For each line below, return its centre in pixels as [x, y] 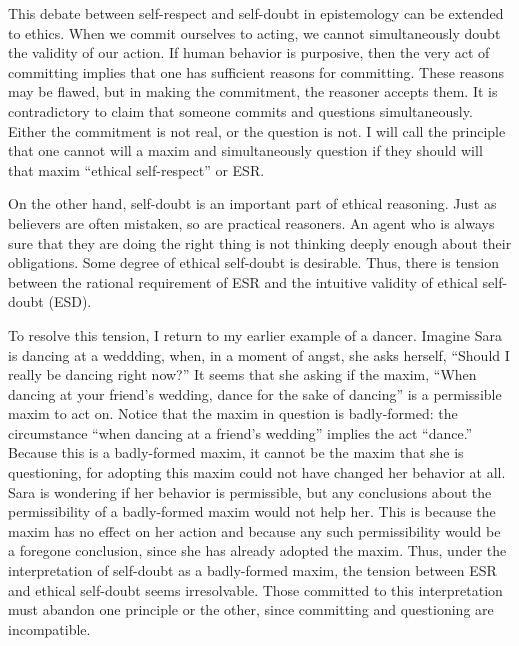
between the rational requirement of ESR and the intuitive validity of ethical [243, 281]
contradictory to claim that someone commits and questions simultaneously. [240, 110]
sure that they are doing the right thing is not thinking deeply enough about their [260, 242]
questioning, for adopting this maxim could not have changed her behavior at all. [257, 472]
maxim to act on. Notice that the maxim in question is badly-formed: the [233, 413]
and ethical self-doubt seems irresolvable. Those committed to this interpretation [255, 589]
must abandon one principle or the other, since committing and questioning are [251, 609]
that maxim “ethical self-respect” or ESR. [136, 169]
